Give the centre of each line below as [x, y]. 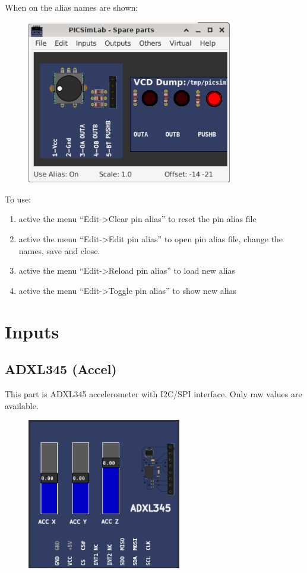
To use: [18, 199]
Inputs [32, 331]
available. [22, 405]
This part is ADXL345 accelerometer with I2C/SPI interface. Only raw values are [153, 393]
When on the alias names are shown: [72, 7]
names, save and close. [59, 250]
